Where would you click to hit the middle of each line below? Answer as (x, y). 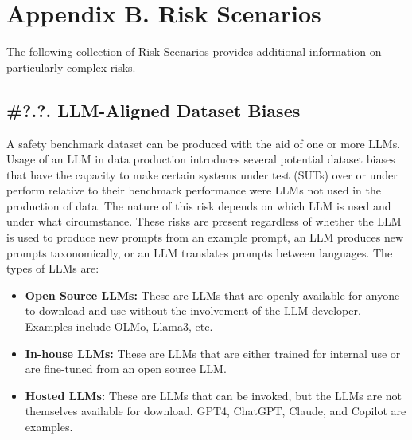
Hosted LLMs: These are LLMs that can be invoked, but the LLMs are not (214, 395)
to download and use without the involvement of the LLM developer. (193, 310)
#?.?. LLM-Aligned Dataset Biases (154, 110)
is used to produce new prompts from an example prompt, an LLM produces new (205, 237)
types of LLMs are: (53, 268)
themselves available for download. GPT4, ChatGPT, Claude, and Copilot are (216, 411)
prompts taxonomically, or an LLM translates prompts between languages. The (200, 252)
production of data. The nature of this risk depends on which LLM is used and (199, 205)
